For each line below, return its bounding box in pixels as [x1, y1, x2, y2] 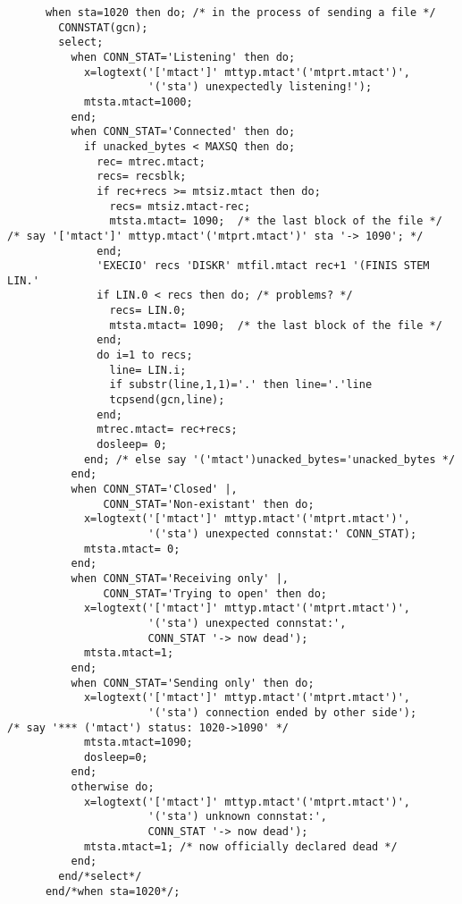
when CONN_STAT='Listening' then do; [71, 50, 296, 63]
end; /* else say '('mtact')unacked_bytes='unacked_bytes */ [83, 452, 456, 466]
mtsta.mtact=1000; [83, 95, 193, 108]
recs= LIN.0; [109, 304, 187, 317]
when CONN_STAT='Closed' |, [71, 483, 238, 495]
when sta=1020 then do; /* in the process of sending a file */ [45, 6, 436, 19]
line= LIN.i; [109, 363, 187, 376]
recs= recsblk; [97, 170, 187, 183]
